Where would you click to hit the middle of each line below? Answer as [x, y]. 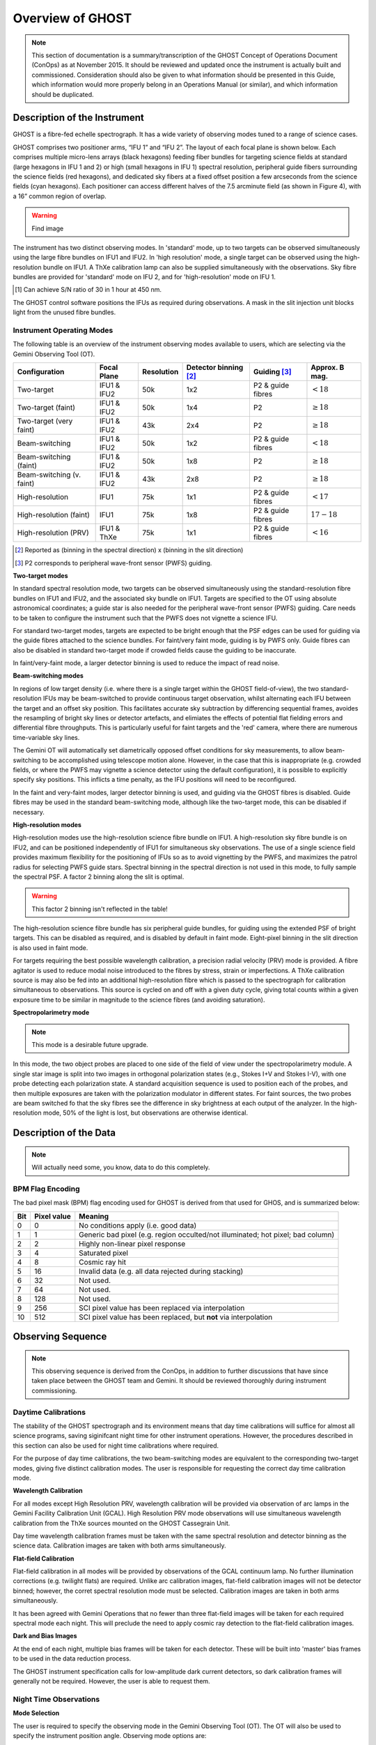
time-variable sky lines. [46, 737]
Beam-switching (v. [49, 475]
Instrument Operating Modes [63, 330]
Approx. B [328, 368]
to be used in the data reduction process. [72, 1658]
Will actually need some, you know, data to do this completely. [121, 1167]
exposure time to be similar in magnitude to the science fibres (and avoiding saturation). [139, 1000]
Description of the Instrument [78, 118]
